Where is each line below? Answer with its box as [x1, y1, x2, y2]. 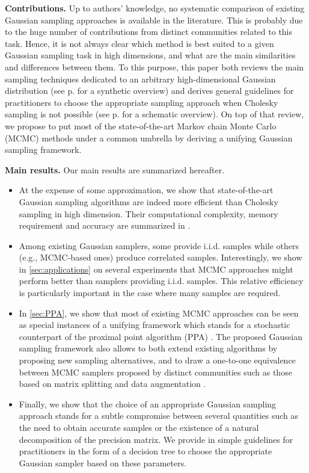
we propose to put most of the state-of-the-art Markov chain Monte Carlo [5, 119, 277, 132]
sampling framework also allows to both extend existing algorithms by [19, 342, 278, 354]
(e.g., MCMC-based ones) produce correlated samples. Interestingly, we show [19, 251, 302, 264]
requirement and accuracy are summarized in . [19, 219, 191, 232]
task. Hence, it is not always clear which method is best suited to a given [5, 37, 274, 49]
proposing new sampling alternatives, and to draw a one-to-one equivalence [19, 354, 296, 366]
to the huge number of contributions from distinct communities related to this [5, 25, 293, 38]
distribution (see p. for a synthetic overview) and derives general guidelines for [5, 84, 294, 97]
